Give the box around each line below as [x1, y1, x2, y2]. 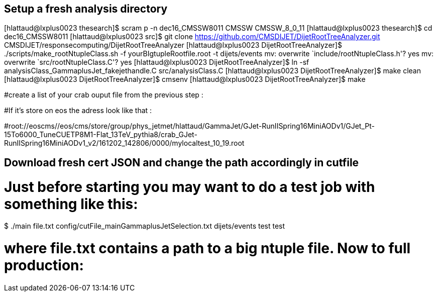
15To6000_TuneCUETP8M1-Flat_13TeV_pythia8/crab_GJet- [4, 130, 197, 139]
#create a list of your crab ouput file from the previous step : [4, 90, 203, 100]
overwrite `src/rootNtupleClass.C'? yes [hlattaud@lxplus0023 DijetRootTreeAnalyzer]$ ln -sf [4, 58, 309, 67]
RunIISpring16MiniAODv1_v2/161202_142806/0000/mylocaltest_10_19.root [4, 139, 245, 148]
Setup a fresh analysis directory [4, 3, 168, 15]
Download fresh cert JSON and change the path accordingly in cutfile [4, 156, 359, 169]
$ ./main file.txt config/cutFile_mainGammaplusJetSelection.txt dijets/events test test [4, 222, 285, 231]
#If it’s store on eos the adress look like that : [4, 106, 152, 115]
